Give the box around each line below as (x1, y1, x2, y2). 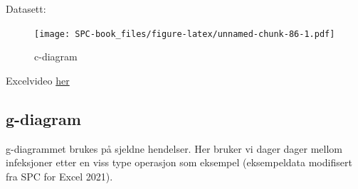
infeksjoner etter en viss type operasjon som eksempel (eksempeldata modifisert (6, 155, 352, 170)
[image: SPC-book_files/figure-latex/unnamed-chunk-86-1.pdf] (34, 28, 335, 39)
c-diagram (34, 49, 78, 64)
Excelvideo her (6, 72, 70, 87)
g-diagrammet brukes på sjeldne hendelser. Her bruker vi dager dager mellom (6, 141, 343, 156)
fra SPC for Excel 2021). (6, 168, 113, 183)
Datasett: (6, 1, 46, 16)
